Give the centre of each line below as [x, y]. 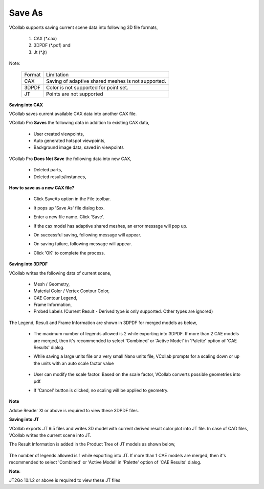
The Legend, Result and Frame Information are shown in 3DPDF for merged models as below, [103, 323]
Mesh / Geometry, [52, 284]
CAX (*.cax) [45, 38]
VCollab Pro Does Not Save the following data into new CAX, [70, 159]
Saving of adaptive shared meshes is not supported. [106, 81]
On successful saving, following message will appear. [88, 234]
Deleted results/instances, [60, 177]
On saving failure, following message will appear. [83, 244]
